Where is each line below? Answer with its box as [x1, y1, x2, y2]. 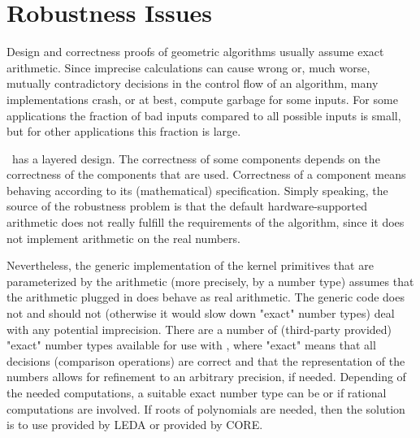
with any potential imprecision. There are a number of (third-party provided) [6, 320, 392, 337]
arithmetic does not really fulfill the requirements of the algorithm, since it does [6, 214, 405, 231]
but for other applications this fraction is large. [6, 123, 241, 140]
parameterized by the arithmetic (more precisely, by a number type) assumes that [6, 272, 414, 289]
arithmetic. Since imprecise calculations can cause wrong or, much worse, [6, 59, 370, 76]
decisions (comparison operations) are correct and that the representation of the [6, 352, 405, 369]
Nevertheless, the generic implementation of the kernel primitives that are [6, 257, 374, 274]
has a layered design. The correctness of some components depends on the [11, 150, 380, 167]
